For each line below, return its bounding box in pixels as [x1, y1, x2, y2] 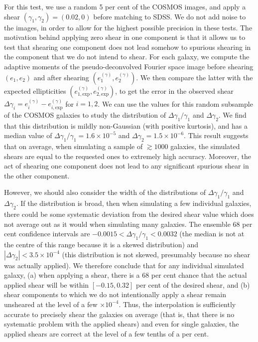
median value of [4, 130, 52, 141]
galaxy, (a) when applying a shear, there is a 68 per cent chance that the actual [4, 270, 247, 280]
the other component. [4, 170, 70, 180]
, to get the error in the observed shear [115, 85, 234, 96]
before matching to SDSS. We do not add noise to [93, 11, 246, 21]
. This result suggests [184, 130, 249, 141]
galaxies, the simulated [170, 141, 240, 151]
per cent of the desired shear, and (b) [136, 279, 250, 290]
